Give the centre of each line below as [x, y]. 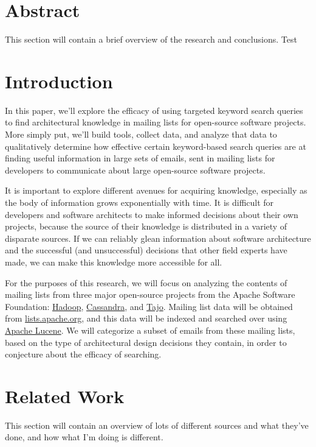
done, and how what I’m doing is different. [84, 437]
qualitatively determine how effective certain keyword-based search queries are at [156, 146]
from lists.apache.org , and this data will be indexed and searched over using [146, 318]
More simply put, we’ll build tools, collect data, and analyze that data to [141, 134]
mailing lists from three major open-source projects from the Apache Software [150, 294]
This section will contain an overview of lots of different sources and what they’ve [157, 425]
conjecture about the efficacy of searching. [83, 354]
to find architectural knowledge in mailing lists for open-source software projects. [156, 122]
